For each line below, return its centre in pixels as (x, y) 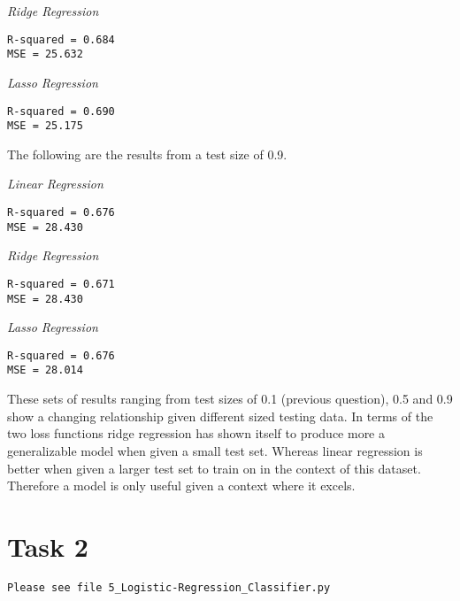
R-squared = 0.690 (61, 111)
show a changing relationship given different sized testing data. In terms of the (220, 416)
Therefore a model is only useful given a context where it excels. (181, 485)
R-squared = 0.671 (61, 284)
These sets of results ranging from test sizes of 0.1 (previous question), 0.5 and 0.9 (230, 399)
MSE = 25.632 (45, 54)
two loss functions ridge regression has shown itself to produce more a (196, 433)
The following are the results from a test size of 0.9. (147, 154)
